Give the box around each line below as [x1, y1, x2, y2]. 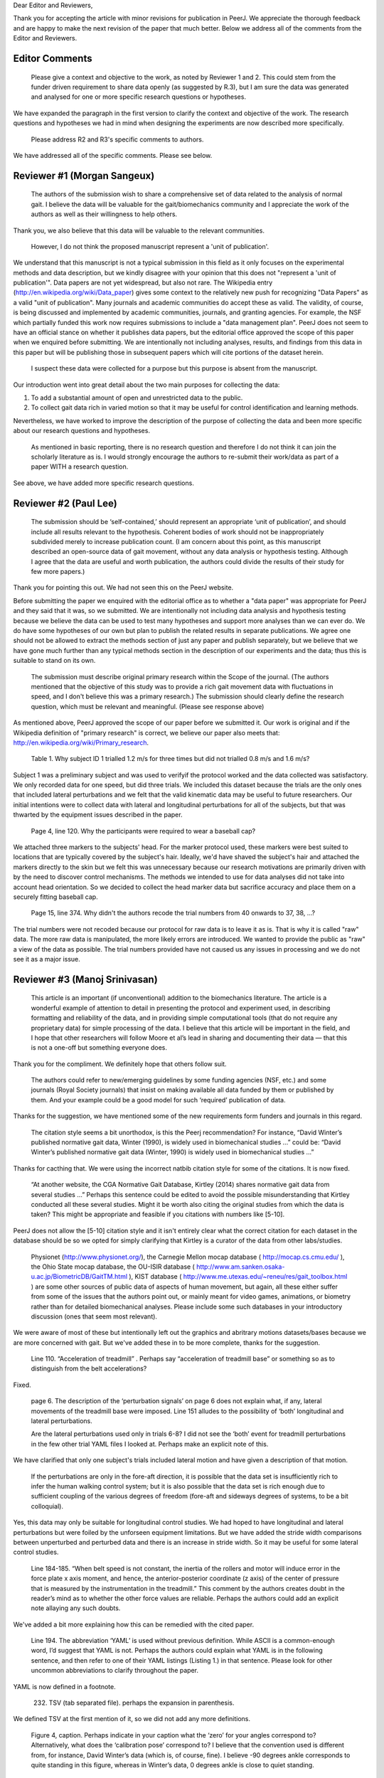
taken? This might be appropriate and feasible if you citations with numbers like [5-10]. [31, 1210, 284, 1219]
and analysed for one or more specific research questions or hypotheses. [31, 92, 247, 101]
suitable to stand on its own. [13, 656, 96, 665]
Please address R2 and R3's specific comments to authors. [31, 135, 204, 144]
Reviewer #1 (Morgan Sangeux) [13, 169, 155, 181]
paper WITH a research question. [31, 462, 129, 471]
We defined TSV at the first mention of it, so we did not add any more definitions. [13, 1715, 251, 1723]
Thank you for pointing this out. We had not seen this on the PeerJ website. [13, 583, 234, 592]
